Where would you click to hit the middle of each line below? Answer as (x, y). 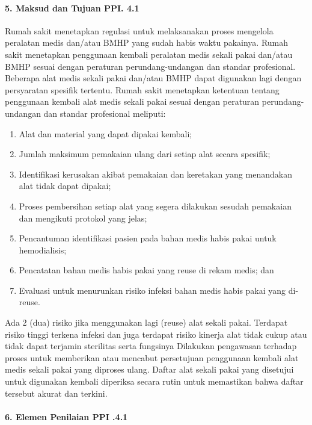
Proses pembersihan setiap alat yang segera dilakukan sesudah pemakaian (155, 206)
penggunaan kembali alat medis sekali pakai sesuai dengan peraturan (132, 101)
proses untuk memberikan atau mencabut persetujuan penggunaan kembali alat (152, 357)
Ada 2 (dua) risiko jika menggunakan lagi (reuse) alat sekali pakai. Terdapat (146, 322)
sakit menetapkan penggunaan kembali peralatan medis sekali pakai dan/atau (149, 54)
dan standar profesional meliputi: (105, 113)
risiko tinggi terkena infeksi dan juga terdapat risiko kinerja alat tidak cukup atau (156, 334)
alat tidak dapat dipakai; (65, 186)
